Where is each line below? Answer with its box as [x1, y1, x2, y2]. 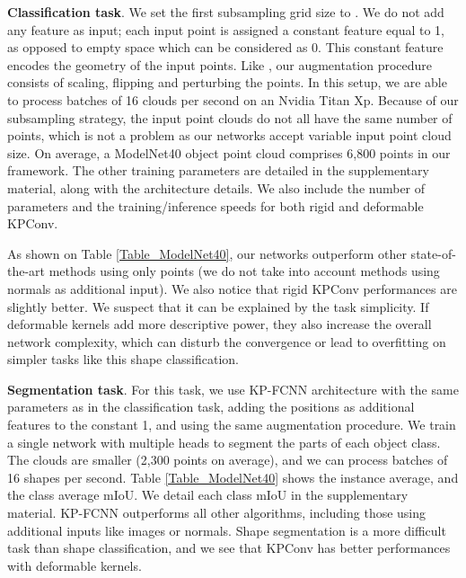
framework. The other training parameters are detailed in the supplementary [7, 161, 429, 180]
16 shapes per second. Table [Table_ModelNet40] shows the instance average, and [7, 467, 459, 486]
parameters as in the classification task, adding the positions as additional [7, 397, 415, 416]
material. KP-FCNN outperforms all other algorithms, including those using [7, 503, 426, 522]
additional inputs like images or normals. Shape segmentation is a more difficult [7, 520, 446, 539]
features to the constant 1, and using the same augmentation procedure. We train [7, 415, 456, 434]
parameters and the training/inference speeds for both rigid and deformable [7, 196, 424, 215]
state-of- [410, 244, 456, 262]
